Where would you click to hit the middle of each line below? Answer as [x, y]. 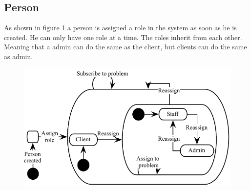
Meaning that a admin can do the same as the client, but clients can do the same [125, 47]
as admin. [19, 56]
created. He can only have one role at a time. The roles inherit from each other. [123, 37]
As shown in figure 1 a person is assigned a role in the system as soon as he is [120, 28]
